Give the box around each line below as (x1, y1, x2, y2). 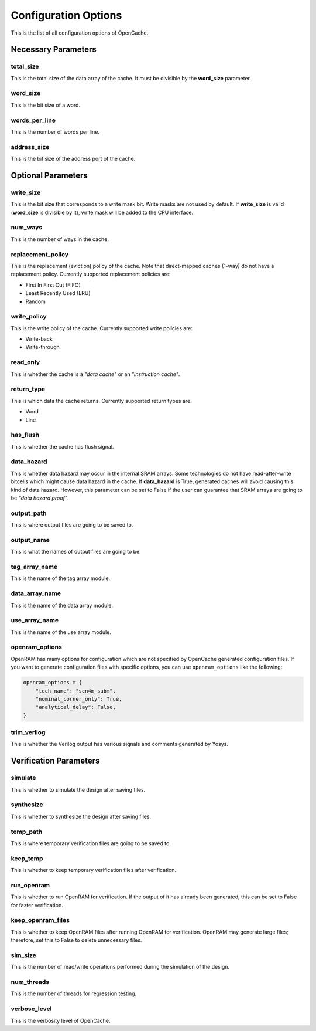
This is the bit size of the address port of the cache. (11, 155, 136, 162)
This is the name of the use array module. (11, 628, 111, 636)
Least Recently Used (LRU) (25, 290, 91, 297)
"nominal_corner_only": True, (35, 696, 122, 702)
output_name (11, 535, 50, 544)
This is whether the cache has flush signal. (11, 443, 114, 450)
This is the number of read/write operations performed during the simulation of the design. (11, 964, 230, 971)
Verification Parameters (11, 756, 100, 766)
